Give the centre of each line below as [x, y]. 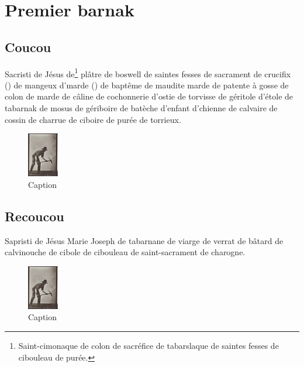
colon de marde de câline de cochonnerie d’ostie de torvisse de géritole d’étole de [149, 96]
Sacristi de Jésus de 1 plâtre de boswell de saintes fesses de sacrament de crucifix [148, 73]
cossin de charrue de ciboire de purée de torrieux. [93, 119]
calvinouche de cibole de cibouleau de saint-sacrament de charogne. [125, 252]
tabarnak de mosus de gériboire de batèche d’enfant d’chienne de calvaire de [141, 108]
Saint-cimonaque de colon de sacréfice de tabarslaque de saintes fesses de [148, 345]
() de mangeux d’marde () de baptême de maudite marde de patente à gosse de [147, 85]
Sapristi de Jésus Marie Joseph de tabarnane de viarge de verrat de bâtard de [144, 240]
